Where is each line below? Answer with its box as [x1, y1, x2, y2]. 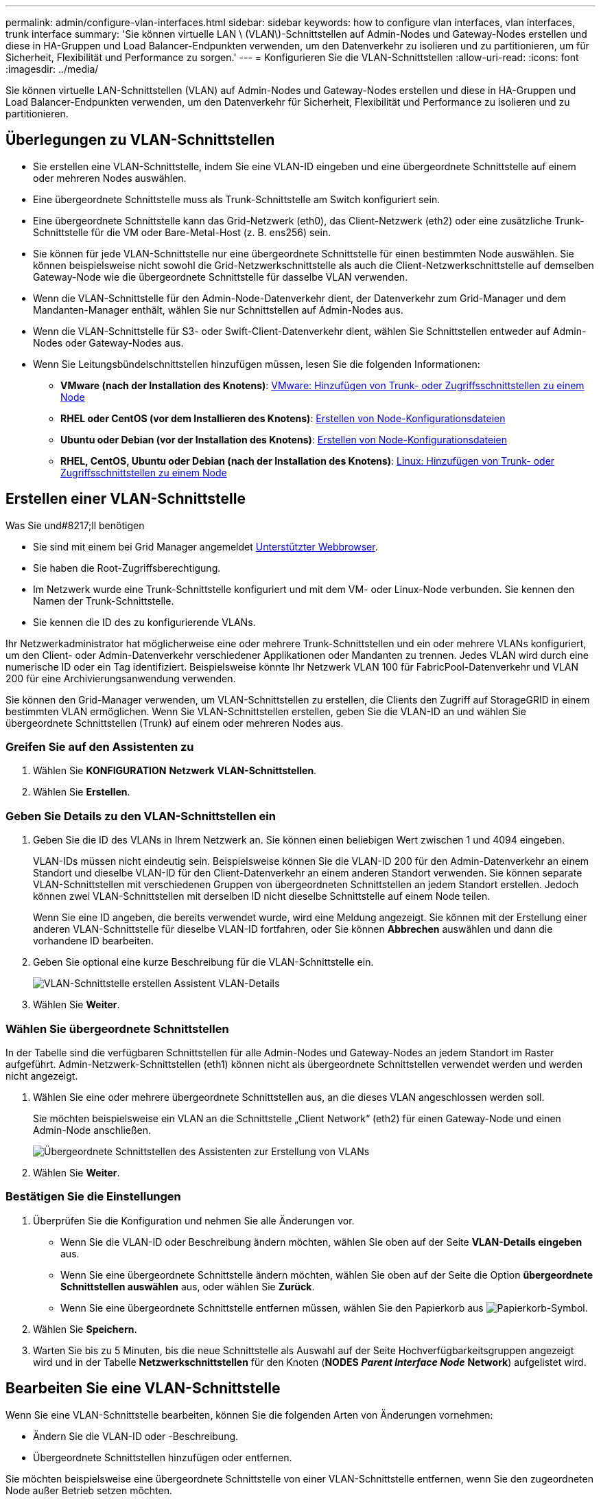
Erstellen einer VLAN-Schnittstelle [5, 490, 246, 508]
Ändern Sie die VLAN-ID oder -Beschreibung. [33, 1430, 239, 1442]
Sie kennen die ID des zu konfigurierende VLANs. [33, 616, 256, 628]
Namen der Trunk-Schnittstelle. [33, 594, 174, 607]
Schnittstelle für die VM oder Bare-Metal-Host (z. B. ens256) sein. [33, 226, 331, 238]
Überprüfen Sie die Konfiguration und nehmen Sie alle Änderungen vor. [33, 1214, 355, 1227]
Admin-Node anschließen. [33, 1124, 152, 1136]
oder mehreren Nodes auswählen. [33, 172, 187, 184]
